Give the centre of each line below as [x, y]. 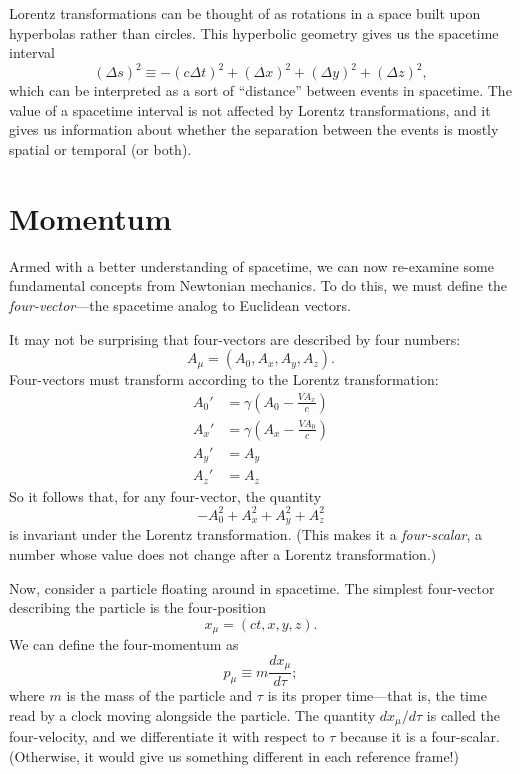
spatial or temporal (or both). [100, 149]
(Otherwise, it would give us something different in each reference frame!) [234, 755]
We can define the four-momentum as [124, 644]
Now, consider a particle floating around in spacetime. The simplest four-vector [252, 587]
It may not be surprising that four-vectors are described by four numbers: [235, 338]
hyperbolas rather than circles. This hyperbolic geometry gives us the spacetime [254, 32]
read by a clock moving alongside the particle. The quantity [192, 714]
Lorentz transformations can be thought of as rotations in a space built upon [245, 13]
